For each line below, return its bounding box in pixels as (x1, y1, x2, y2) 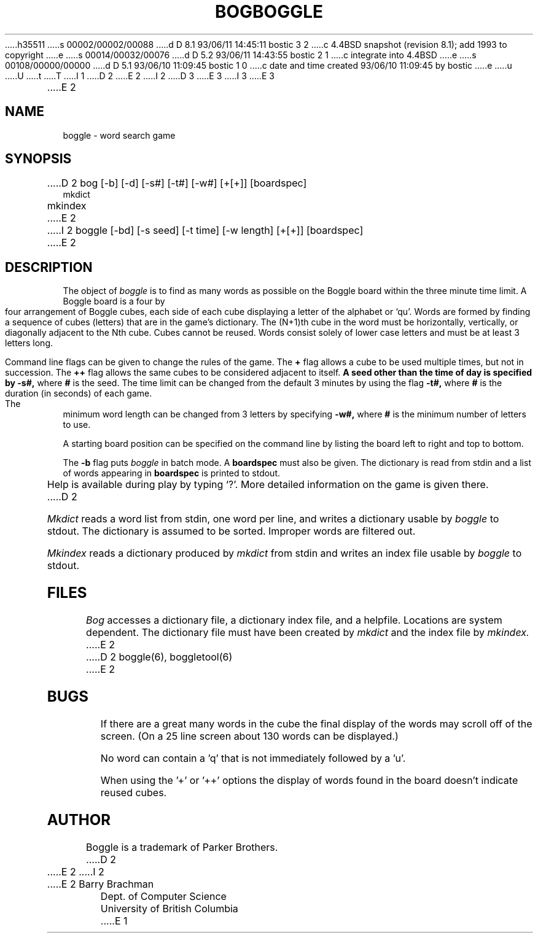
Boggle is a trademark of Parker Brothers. (86, 840, 278, 853)
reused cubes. (100, 786, 167, 799)
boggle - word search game (63, 130, 176, 141)
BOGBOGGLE (214, 1, 324, 22)
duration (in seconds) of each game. (5, 388, 152, 399)
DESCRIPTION (5, 259, 93, 275)
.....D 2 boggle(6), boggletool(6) (86, 651, 233, 664)
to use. (63, 419, 91, 430)
